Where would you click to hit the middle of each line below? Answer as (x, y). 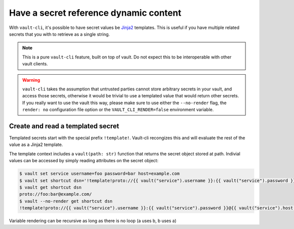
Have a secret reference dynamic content (95, 13)
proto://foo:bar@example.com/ (56, 194)
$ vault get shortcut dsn (50, 187)
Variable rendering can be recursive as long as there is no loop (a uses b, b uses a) (93, 221)
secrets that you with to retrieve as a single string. (60, 34)
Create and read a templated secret (64, 126)
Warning (31, 80)
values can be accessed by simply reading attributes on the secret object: (84, 161)
